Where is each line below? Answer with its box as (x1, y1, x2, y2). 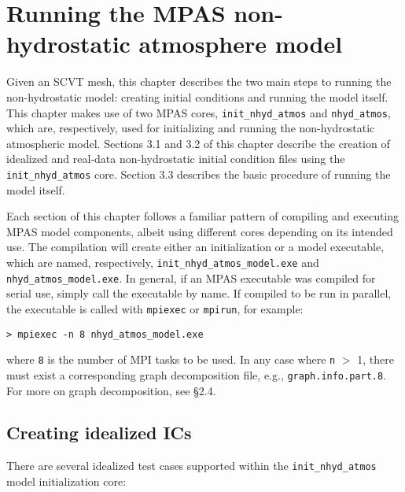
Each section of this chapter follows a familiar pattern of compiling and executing (6, 208, 399, 224)
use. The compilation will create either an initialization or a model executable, (6, 239, 385, 255)
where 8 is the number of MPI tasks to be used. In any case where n (6, 351, 336, 368)
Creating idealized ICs (6, 420, 192, 445)
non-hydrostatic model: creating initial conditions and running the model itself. (6, 88, 388, 105)
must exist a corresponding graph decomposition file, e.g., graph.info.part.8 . (6, 366, 387, 383)
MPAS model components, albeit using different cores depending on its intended (6, 223, 393, 239)
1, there (357, 351, 394, 368)
